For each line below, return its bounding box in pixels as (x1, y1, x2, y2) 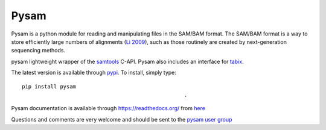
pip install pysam (22, 83, 77, 90)
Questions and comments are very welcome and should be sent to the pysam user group (11, 116, 232, 123)
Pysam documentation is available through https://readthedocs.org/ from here (11, 105, 205, 112)
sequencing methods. (11, 47, 66, 54)
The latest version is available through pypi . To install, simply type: (11, 69, 176, 76)
